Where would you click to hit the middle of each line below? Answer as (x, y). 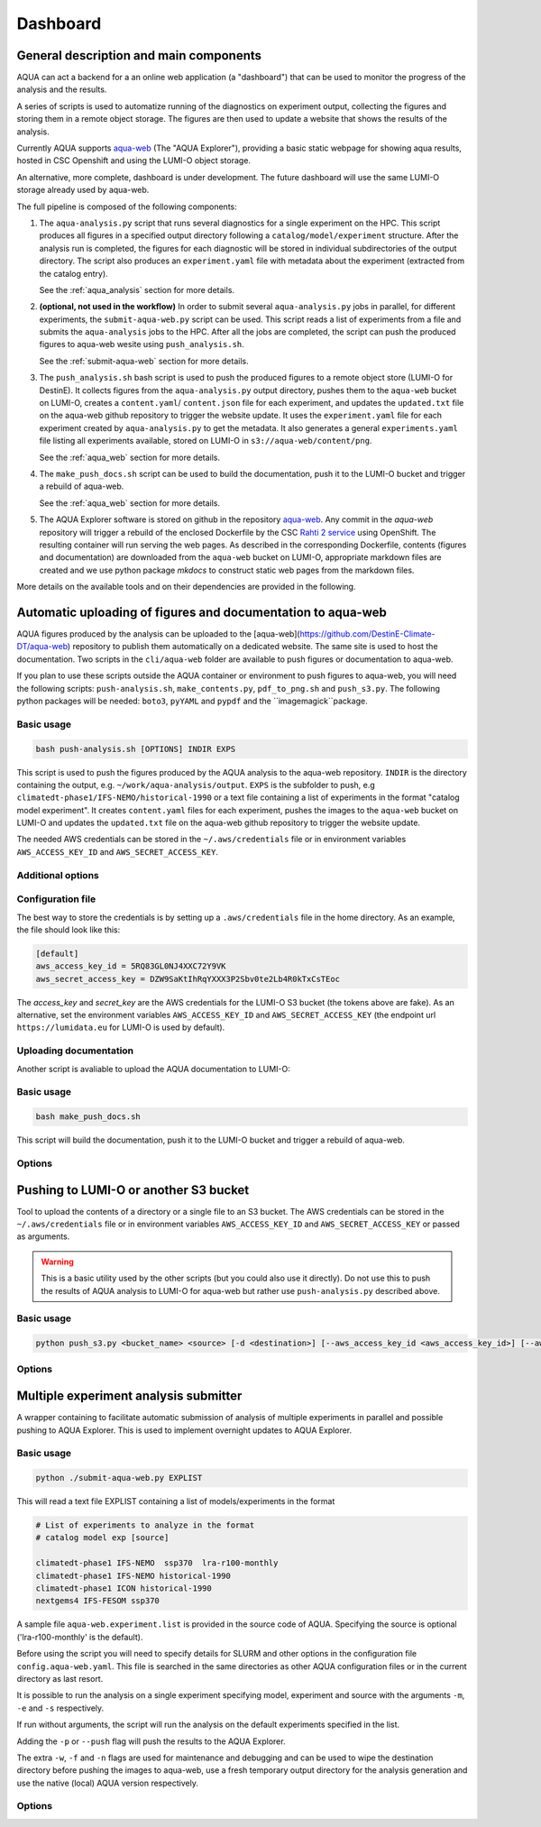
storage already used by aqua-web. (83, 190)
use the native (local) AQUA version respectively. (107, 1783)
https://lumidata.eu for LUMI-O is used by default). (121, 1027)
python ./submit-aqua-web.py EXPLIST (119, 1478)
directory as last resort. (60, 1678)
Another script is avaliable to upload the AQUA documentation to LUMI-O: (153, 1069)
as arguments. (43, 1236)
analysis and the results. (62, 89)
